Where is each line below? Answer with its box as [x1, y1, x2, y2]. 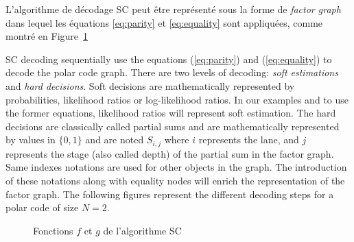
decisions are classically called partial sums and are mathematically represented [5, 119, 340, 133]
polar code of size [5, 200, 79, 215]
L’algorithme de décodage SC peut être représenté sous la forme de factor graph [5, 2, 341, 16]
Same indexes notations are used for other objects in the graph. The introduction [5, 160, 347, 174]
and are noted [85, 132, 144, 147]
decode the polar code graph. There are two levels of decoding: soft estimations [5, 65, 338, 80]
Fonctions [33, 223, 73, 237]
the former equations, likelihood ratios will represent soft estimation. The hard [5, 106, 336, 120]
